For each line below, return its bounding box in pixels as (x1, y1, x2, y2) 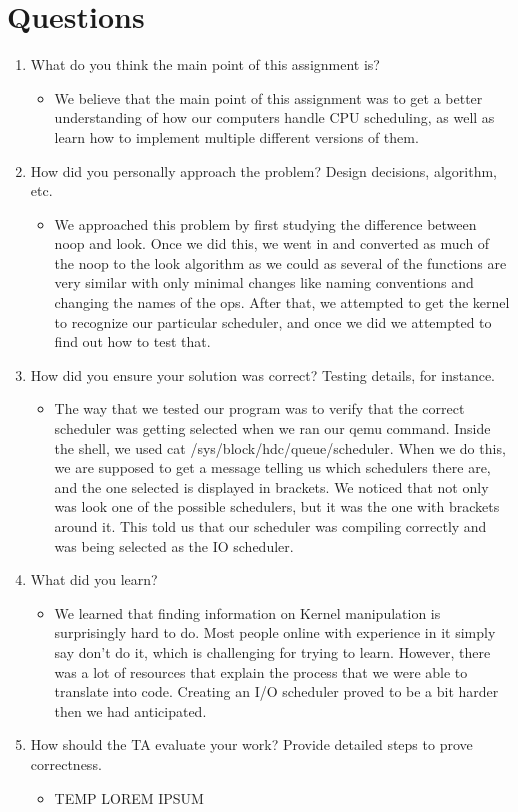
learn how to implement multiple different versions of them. (54, 126, 419, 147)
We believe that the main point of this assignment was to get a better (54, 87, 483, 108)
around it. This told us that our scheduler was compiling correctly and (54, 516, 487, 536)
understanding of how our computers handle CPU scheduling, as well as (54, 107, 495, 128)
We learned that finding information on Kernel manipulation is (54, 602, 441, 623)
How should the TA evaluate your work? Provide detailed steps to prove (30, 734, 473, 755)
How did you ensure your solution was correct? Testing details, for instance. (30, 364, 495, 385)
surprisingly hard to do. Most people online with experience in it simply (54, 622, 496, 643)
